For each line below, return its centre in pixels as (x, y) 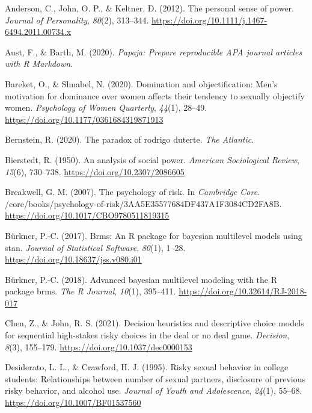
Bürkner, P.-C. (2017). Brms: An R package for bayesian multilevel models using (154, 235)
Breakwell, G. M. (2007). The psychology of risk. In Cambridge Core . (133, 192)
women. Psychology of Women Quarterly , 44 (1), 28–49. (106, 107)
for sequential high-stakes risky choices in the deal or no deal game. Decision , (147, 335)
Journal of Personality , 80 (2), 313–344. (77, 20)
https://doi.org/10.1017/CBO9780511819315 (87, 215)
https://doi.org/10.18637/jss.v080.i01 (73, 259)
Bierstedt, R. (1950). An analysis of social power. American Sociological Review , (152, 159)
